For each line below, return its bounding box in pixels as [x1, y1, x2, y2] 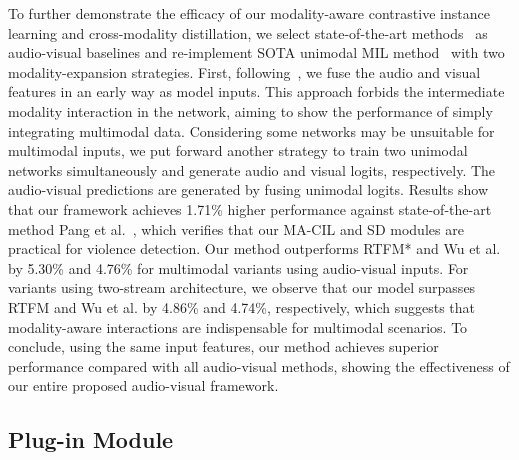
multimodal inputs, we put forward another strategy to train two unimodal [8, 140, 468, 161]
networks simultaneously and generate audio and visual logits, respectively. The [8, 159, 496, 180]
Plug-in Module [8, 424, 174, 455]
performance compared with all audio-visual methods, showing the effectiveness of [8, 355, 510, 376]
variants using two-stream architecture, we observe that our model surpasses [8, 277, 476, 298]
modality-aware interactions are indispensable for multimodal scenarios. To [8, 316, 468, 337]
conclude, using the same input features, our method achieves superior [8, 336, 439, 357]
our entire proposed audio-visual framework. [8, 375, 279, 396]
